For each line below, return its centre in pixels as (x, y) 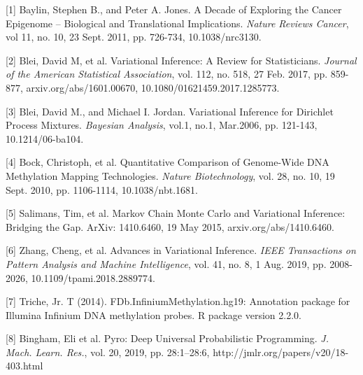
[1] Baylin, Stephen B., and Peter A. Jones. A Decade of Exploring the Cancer (174, 9)
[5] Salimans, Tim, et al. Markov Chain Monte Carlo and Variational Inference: (176, 213)
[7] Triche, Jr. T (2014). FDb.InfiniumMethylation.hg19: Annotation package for (178, 301)
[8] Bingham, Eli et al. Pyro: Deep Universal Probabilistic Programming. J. (167, 338)
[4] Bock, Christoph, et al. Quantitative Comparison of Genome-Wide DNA (168, 162)
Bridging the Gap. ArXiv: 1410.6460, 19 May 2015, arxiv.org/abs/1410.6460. (170, 226)
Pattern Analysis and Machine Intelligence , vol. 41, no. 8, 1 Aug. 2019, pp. (166, 263)
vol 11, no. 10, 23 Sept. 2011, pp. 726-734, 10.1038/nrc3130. (134, 37)
